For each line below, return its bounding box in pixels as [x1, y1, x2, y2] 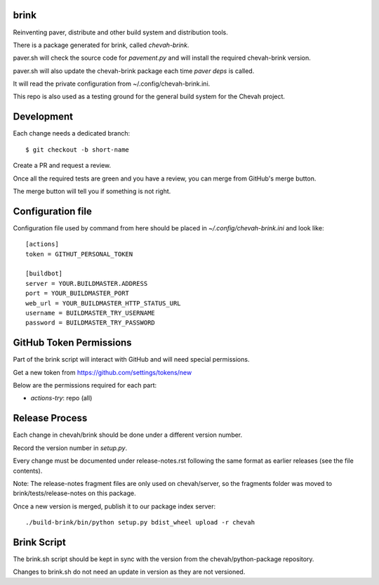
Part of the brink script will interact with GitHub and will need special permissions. [13, 355, 250, 364]
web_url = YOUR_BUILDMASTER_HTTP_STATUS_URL [25, 299, 182, 307]
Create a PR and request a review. [13, 162, 112, 170]
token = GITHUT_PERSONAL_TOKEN [25, 250, 133, 258]
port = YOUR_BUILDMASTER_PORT [25, 289, 130, 298]
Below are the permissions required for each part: [13, 381, 157, 390]
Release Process [13, 412, 88, 424]
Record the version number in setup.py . [13, 443, 128, 452]
